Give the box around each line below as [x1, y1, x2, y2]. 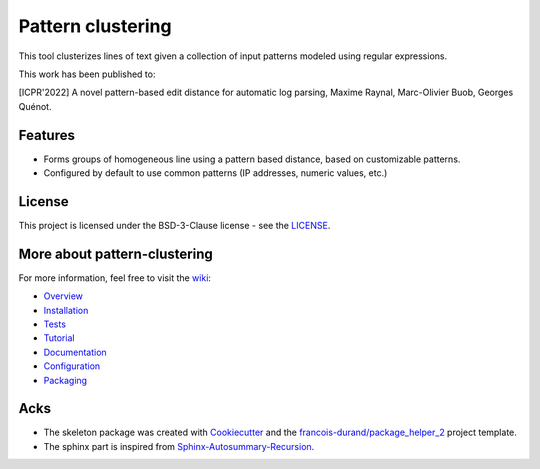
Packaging [43, 374, 88, 386]
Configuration [43, 360, 101, 372]
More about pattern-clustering [18, 245, 214, 262]
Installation [43, 304, 89, 316]
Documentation [43, 346, 107, 358]
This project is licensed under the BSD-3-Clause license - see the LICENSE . [18, 219, 331, 231]
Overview [43, 290, 84, 302]
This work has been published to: [18, 68, 156, 80]
